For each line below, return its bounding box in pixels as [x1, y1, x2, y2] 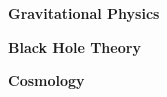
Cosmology [8, 70, 85, 91]
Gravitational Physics [8, 3, 160, 23]
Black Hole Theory [8, 36, 141, 57]
